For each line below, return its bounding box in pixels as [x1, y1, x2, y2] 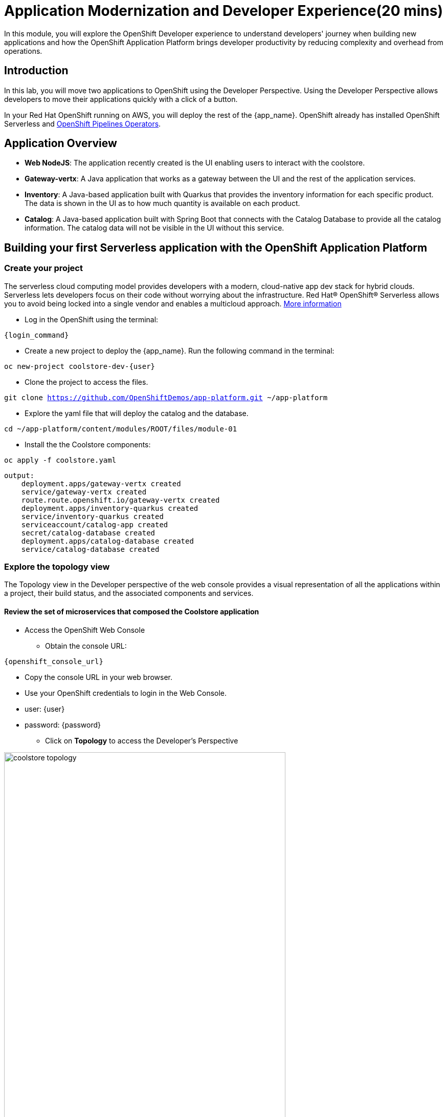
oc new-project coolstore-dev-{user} [4, 362, 155, 370]
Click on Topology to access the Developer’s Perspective [45, 736, 238, 745]
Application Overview [4, 137, 117, 150]
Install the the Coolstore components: [25, 440, 151, 449]
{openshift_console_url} [4, 657, 103, 666]
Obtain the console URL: [45, 641, 127, 650]
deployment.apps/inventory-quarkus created [21, 504, 198, 512]
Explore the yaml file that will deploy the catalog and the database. [25, 408, 249, 418]
